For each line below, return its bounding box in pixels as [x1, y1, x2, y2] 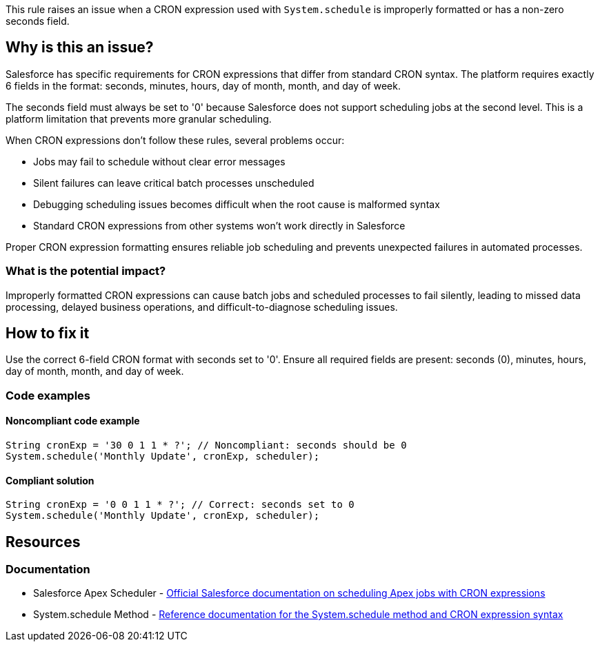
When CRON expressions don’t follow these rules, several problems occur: [6, 134, 345, 146]
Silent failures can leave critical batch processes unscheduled [33, 176, 314, 189]
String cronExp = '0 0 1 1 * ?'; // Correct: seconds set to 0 [6, 499, 354, 511]
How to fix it [6, 325, 90, 342]
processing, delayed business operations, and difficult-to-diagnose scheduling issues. [6, 300, 398, 313]
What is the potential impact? [6, 264, 166, 278]
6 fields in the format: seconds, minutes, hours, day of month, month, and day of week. [6, 79, 401, 92]
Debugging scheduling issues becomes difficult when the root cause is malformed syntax [33, 198, 440, 210]
